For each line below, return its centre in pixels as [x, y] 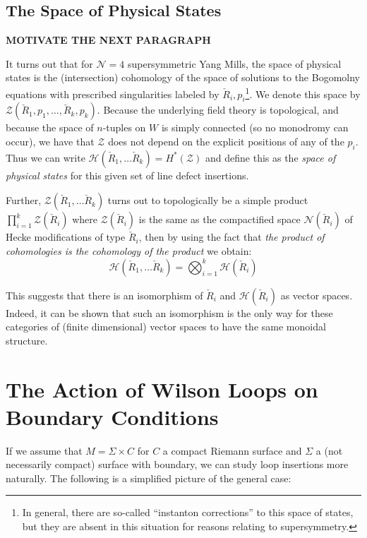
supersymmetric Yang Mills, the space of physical [234, 63]
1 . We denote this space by [303, 92]
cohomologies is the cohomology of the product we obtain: [129, 251]
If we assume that [44, 450]
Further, [24, 200]
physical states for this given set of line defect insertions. [127, 175]
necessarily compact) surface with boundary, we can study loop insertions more [177, 464]
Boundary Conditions [112, 416]
